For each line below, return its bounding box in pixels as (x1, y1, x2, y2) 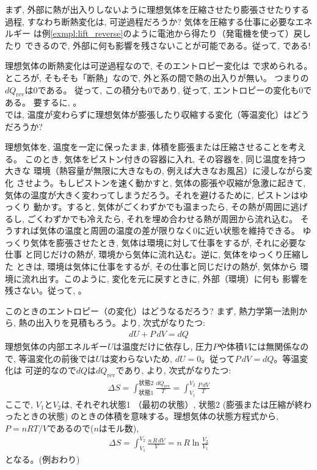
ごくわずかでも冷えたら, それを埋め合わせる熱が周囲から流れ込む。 (27, 212, 298, 225)
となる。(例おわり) (5, 453, 80, 466)
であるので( (48, 421, 94, 434)
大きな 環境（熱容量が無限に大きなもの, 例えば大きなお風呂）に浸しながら (5, 164, 304, 177)
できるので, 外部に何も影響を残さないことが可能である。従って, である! (24, 38, 311, 51)
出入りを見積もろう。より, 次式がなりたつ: (35, 316, 205, 329)
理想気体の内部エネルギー (5, 340, 107, 353)
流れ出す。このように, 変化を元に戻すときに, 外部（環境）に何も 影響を (21, 272, 308, 284)
